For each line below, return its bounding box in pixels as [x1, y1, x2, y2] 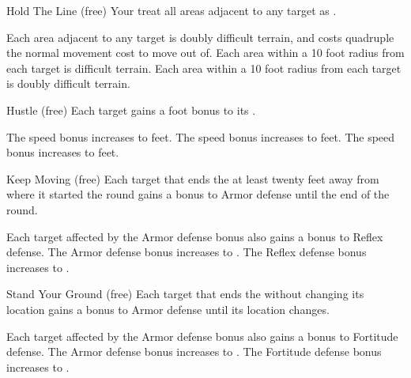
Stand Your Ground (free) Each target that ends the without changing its [6, 285, 364, 302]
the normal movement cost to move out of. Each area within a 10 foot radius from [6, 44, 405, 61]
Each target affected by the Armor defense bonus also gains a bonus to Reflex [6, 228, 383, 244]
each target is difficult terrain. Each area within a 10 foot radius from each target [6, 59, 402, 76]
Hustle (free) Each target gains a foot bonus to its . [6, 101, 256, 118]
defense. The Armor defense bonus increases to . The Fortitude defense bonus [6, 343, 382, 360]
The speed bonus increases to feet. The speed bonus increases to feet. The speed [6, 128, 395, 145]
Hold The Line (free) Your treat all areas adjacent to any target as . [6, 2, 337, 18]
